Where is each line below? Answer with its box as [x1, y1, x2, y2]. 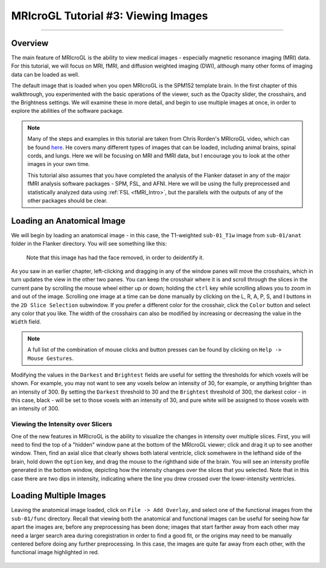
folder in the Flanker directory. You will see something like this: [11, 240, 167, 247]
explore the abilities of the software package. [11, 107, 124, 115]
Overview [11, 38, 49, 48]
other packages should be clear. [27, 197, 108, 204]
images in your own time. [27, 161, 90, 168]
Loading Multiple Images [11, 491, 106, 501]
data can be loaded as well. [11, 71, 80, 78]
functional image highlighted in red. [11, 549, 100, 556]
